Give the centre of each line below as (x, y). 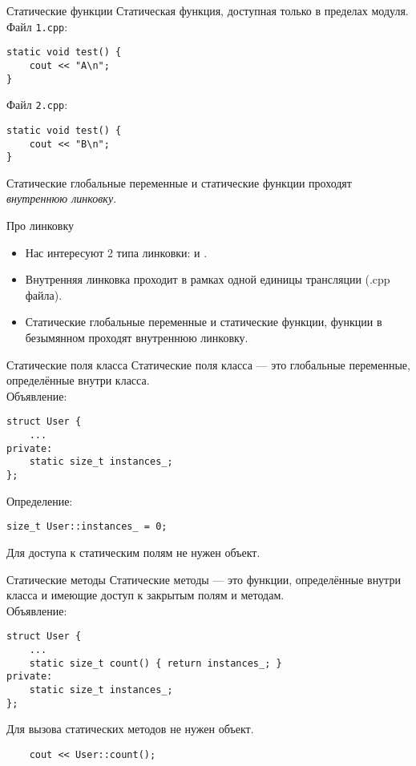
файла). (44, 294)
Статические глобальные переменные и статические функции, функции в (204, 322)
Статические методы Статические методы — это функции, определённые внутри (204, 579)
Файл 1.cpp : (37, 26)
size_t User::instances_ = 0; (87, 527)
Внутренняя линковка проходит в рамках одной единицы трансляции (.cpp (208, 279)
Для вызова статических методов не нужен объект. (130, 729)
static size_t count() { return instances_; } (155, 663)
